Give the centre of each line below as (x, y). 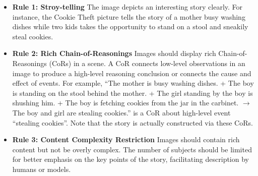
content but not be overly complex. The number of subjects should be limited (132, 149)
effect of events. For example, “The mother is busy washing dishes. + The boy (133, 83)
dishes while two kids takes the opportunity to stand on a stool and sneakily (130, 26)
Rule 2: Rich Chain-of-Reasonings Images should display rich (114, 53)
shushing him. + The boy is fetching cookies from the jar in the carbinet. (125, 103)
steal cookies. (33, 36)
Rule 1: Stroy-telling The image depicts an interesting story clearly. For (127, 7)
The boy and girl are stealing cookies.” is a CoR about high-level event (121, 112)
